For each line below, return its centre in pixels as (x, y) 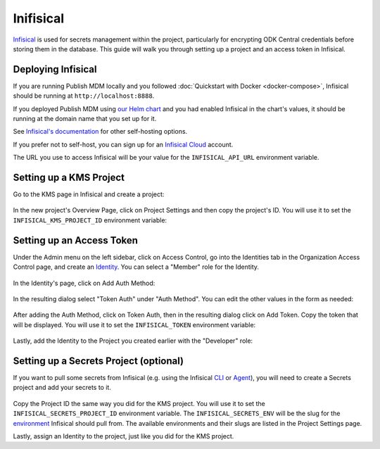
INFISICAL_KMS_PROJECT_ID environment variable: (90, 220)
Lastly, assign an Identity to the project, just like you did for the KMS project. (123, 436)
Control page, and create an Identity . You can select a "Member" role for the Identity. (136, 267)
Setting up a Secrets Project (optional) (99, 361)
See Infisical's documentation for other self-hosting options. (100, 132)
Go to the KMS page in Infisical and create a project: (89, 194)
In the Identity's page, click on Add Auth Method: (84, 283)
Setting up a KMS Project (69, 177)
